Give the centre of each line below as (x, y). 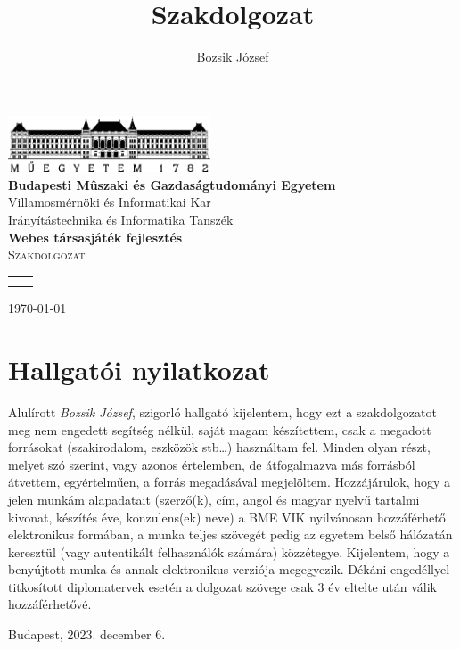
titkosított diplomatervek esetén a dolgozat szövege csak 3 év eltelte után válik (222, 586)
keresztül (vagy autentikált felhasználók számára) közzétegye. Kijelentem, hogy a (229, 551)
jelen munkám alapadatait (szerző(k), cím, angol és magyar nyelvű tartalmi (214, 499)
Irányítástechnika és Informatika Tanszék (121, 219)
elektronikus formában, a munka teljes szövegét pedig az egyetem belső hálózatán (230, 534)
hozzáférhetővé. (50, 604)
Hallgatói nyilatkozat (139, 370)
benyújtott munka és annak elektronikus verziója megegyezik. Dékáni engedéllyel (229, 569)
